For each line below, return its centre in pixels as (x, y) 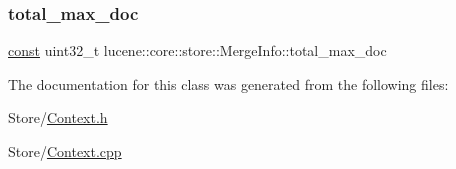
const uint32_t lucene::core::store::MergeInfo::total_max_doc (197, 50)
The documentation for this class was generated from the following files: (228, 83)
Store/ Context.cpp (65, 151)
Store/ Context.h (58, 117)
